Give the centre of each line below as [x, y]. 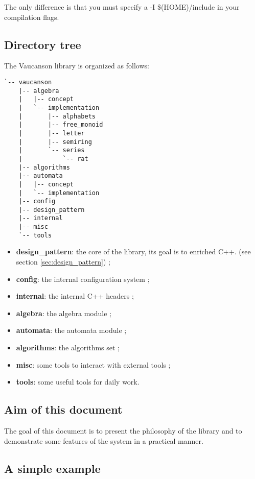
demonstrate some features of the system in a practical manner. [104, 440]
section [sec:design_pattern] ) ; [63, 262]
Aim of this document [63, 409]
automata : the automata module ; [71, 330]
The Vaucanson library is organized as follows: [77, 66]
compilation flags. [32, 17]
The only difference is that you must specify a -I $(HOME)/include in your [122, 7]
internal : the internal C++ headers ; [75, 296]
